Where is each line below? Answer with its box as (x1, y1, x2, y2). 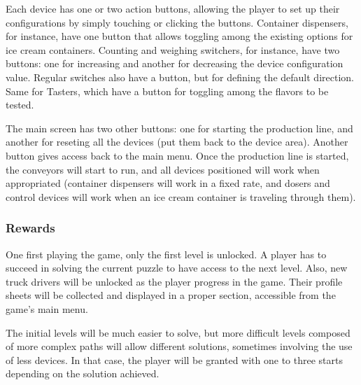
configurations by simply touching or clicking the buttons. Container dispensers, (6, 15, 348, 29)
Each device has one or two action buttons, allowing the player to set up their (6, 1, 340, 15)
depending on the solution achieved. (6, 366, 160, 381)
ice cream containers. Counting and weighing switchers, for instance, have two (6, 42, 340, 57)
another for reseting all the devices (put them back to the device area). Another (6, 134, 348, 149)
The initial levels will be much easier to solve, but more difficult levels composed (6, 325, 351, 339)
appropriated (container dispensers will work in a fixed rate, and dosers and (6, 176, 330, 190)
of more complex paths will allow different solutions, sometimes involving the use (6, 339, 353, 353)
